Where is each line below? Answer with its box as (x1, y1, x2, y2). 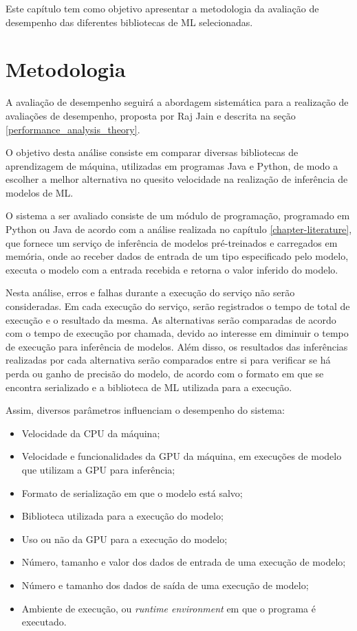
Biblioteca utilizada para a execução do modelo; (21, 509, 224, 523)
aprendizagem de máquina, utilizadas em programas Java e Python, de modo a (6, 158, 338, 173)
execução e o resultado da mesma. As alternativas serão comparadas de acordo (6, 312, 336, 326)
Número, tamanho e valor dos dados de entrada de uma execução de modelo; (21, 555, 346, 569)
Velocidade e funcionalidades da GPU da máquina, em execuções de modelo (21, 449, 342, 463)
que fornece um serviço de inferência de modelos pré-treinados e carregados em (6, 235, 338, 250)
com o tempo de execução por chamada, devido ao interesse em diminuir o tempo (6, 326, 349, 340)
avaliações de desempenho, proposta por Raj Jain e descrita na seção (6, 108, 296, 122)
